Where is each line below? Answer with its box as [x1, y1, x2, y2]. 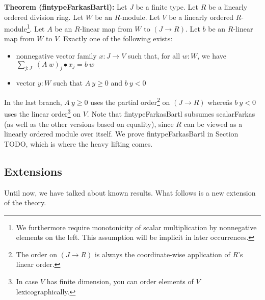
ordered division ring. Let [4, 11, 84, 22]
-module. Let [120, 11, 160, 22]
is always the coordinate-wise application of [94, 249, 230, 259]
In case [16, 276, 38, 287]
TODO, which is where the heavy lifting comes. [4, 138, 153, 149]
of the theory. [4, 197, 46, 208]
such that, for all [128, 50, 180, 61]
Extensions [4, 163, 62, 179]
